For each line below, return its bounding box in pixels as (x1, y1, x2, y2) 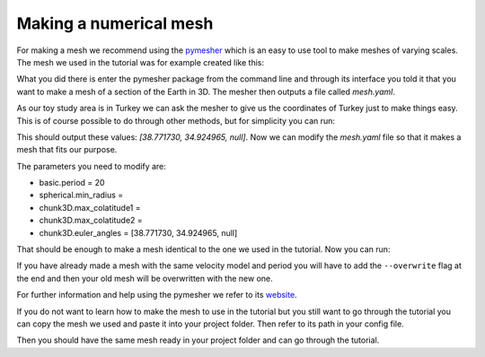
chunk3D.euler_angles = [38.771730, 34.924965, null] (39, 227, 238, 238)
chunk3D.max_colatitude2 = (39, 215, 143, 226)
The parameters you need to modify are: (16, 161, 166, 171)
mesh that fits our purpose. (16, 144, 118, 155)
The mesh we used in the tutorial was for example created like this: (16, 57, 265, 67)
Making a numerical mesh (16, 13, 214, 33)
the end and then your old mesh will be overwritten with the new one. (16, 273, 273, 283)
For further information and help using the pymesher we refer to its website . (16, 290, 297, 300)
